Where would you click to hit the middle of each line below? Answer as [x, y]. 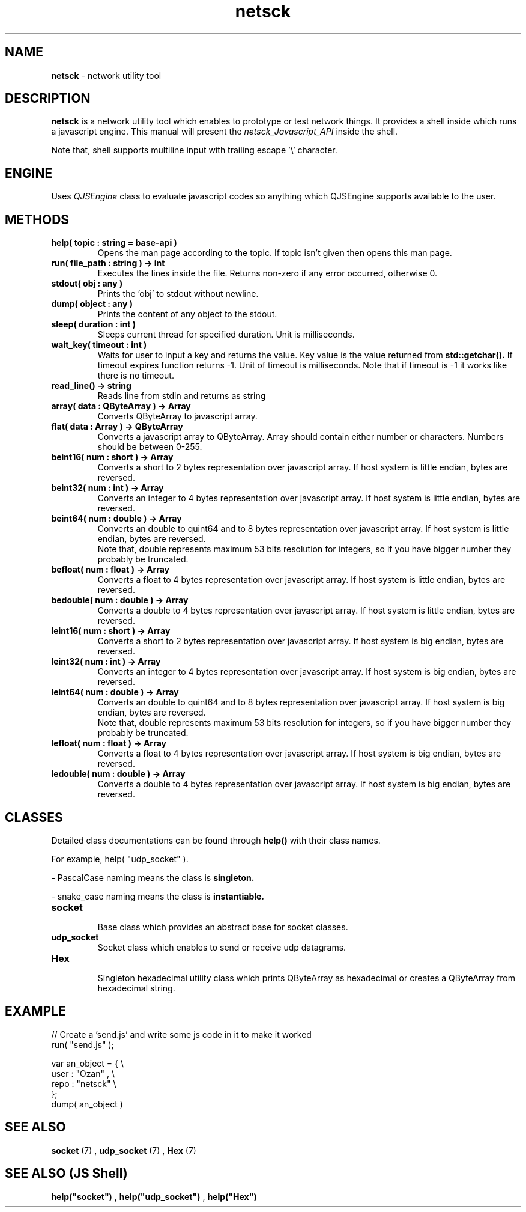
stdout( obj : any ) [87, 284]
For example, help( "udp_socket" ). [120, 859]
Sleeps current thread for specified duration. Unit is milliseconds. [226, 335]
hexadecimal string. [136, 988]
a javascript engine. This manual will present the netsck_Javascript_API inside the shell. [225, 132]
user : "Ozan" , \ [83, 1073]
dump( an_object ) [87, 1104]
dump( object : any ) [92, 304]
